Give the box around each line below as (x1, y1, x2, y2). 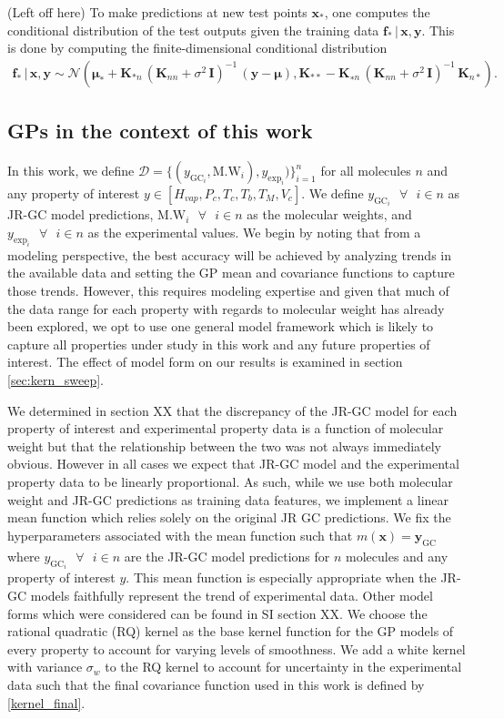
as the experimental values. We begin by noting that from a (87, 223, 421, 242)
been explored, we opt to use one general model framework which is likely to (7, 317, 434, 336)
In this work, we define (7, 161, 135, 180)
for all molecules (320, 161, 411, 180)
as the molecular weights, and (247, 205, 412, 224)
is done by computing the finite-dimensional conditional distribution (7, 38, 388, 57)
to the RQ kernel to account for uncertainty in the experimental (105, 657, 462, 676)
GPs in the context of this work (7, 116, 313, 145)
